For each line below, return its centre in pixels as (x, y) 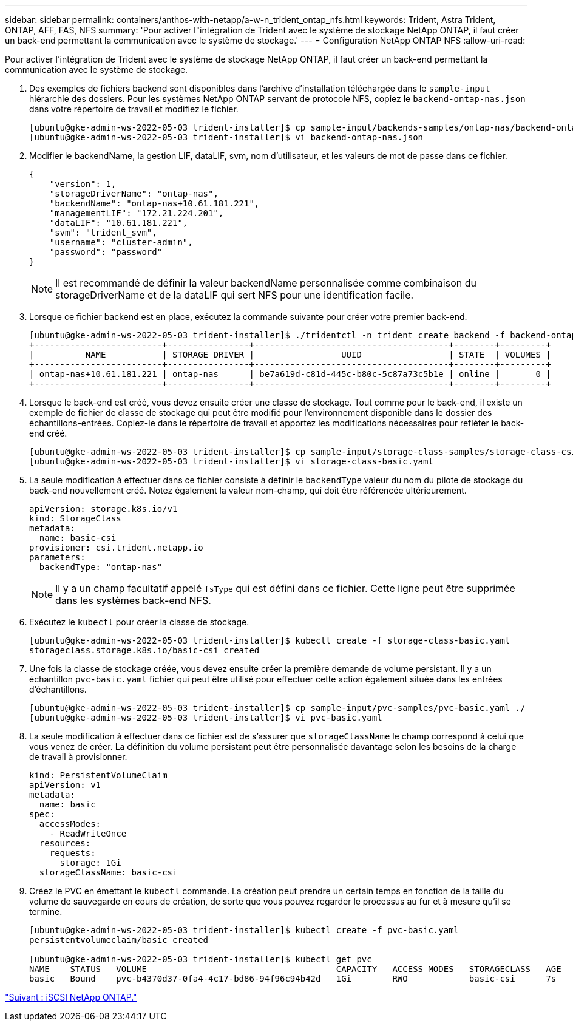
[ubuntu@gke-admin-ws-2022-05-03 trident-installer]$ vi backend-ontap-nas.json (226, 137)
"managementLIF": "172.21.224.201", (137, 213)
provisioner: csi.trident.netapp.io (116, 548)
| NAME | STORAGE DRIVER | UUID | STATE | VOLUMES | (290, 355)
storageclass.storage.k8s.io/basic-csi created (144, 650)
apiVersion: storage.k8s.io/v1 (103, 509)
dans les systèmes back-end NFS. (133, 600)
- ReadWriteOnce (88, 834)
